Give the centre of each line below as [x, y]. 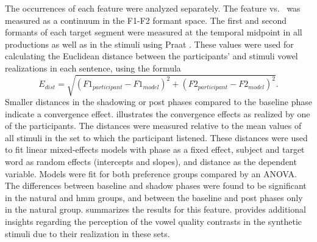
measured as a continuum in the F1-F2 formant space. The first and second [146, 20]
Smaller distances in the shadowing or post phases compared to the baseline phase [158, 102]
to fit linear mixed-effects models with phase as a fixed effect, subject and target [155, 149]
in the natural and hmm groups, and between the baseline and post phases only [154, 197]
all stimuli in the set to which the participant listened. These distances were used [156, 137]
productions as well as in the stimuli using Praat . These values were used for [149, 44]
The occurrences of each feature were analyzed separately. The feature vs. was [153, 8]
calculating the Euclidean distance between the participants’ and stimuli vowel [151, 56]
